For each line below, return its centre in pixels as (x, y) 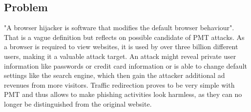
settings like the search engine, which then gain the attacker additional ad (115, 75)
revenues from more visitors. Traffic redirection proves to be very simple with (119, 84)
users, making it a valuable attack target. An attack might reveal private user (120, 56)
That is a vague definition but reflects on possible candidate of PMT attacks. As (124, 37)
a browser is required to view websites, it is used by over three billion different (121, 47)
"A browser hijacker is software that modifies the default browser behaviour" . (119, 28)
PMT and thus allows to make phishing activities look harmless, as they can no (123, 94)
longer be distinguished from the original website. (78, 103)
